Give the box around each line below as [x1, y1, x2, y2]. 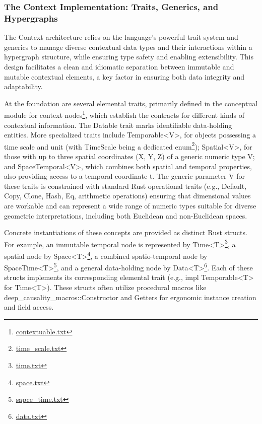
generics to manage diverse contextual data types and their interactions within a [4, 41, 252, 52]
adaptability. [4, 81, 43, 92]
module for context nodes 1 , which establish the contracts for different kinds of [4, 108, 244, 120]
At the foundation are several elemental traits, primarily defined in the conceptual [4, 98, 258, 108]
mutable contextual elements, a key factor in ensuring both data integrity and [4, 71, 245, 82]
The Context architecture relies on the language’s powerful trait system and [4, 32, 238, 42]
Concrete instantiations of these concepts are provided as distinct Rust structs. [4, 227, 247, 238]
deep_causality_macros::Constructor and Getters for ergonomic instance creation [4, 292, 256, 302]
